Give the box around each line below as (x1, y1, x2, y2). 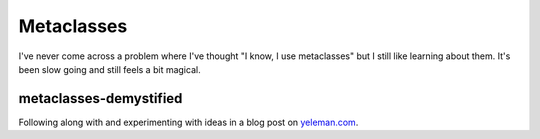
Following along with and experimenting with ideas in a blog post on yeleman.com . (18, 116, 359, 128)
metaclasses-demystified (18, 90, 183, 107)
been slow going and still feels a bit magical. (18, 63, 201, 75)
